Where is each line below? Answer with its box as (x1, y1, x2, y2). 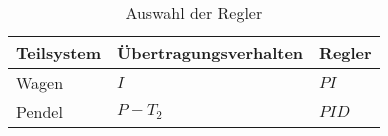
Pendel (16, 100, 63, 123)
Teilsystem (16, 41, 102, 64)
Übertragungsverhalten (117, 41, 304, 64)
